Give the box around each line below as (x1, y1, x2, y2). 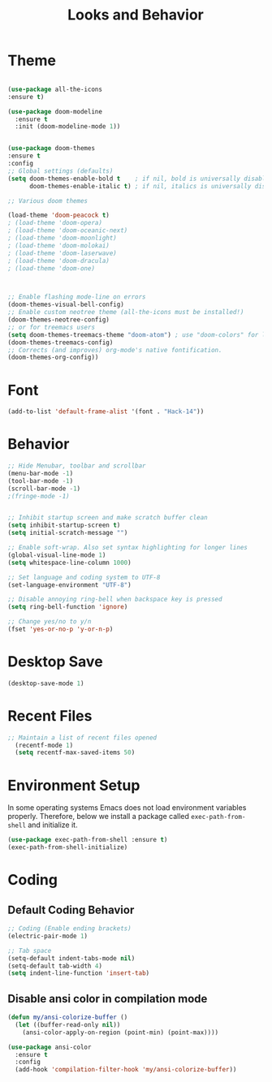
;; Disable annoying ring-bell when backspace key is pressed (7, 595, 222, 604)
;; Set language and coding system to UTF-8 (7, 573, 161, 581)
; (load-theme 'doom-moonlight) (7, 234, 117, 243)
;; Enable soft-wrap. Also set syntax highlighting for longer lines (7, 544, 248, 552)
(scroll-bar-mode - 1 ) (7, 485, 81, 493)
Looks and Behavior (67, 6, 205, 24)
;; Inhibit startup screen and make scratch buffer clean (7, 514, 208, 522)
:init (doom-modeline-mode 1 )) (15, 123, 121, 131)
